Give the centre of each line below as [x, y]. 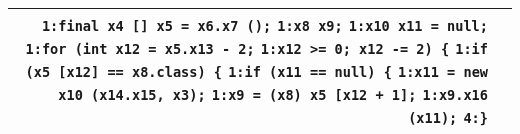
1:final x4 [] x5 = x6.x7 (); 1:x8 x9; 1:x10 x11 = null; [264, 26]
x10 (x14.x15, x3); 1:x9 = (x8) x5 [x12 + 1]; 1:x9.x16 [273, 95]
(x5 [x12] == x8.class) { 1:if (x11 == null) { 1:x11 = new [256, 72]
